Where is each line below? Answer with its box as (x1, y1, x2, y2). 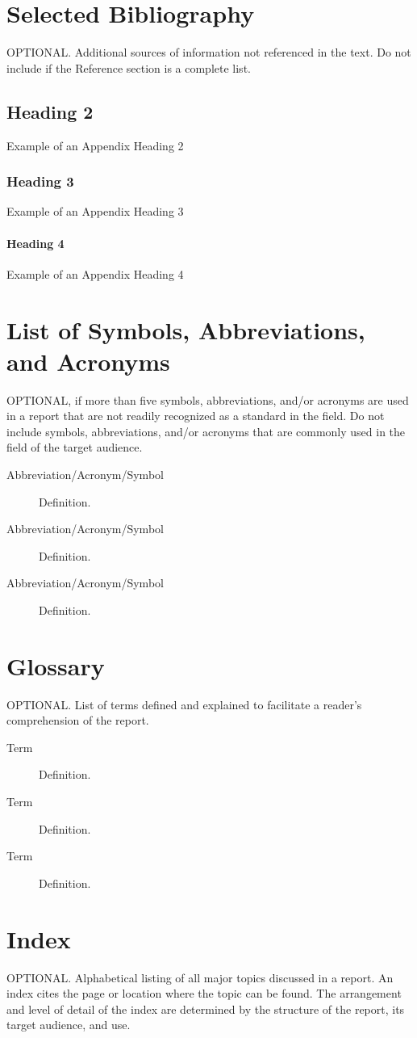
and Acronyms (6, 344, 170, 377)
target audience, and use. (6, 1016, 131, 1033)
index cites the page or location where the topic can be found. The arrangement (6, 985, 402, 1002)
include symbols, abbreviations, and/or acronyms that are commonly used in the (6, 422, 406, 439)
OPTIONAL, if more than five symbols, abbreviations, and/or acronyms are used (6, 391, 409, 408)
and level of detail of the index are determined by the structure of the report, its (6, 1000, 405, 1017)
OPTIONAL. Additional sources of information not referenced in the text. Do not (6, 44, 411, 61)
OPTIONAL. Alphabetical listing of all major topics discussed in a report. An (6, 969, 394, 985)
